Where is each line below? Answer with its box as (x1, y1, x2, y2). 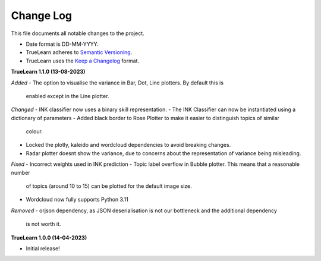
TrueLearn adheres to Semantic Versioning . (26, 49, 133, 56)
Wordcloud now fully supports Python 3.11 (26, 196, 129, 203)
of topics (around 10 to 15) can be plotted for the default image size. (26, 183, 193, 190)
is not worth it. (26, 221, 61, 228)
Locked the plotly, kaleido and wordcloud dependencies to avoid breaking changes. (26, 141, 231, 149)
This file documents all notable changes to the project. (11, 30, 145, 37)
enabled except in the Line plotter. (26, 92, 109, 99)
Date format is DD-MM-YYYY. (26, 40, 99, 48)
